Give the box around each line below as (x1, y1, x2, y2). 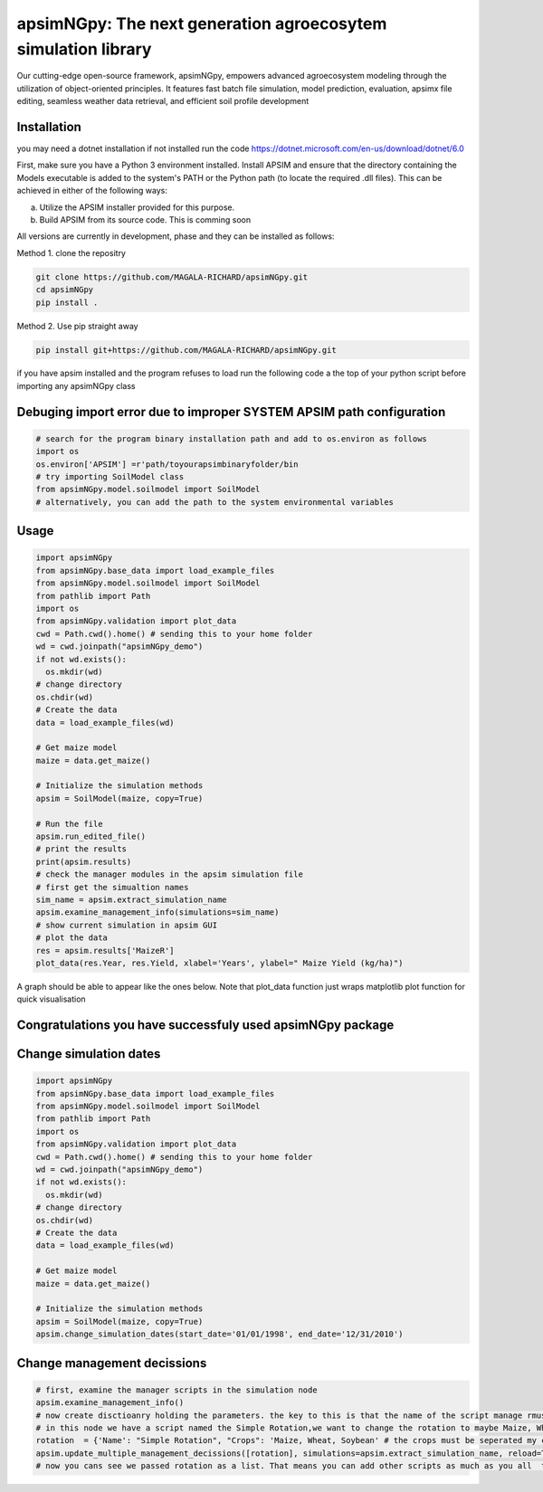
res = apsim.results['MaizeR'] (35, 946, 176, 955)
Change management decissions (16, 1355, 207, 1371)
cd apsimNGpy (35, 285, 94, 295)
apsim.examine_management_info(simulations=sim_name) (35, 908, 280, 917)
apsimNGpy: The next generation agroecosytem (16, 14, 387, 33)
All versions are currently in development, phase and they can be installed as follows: (16, 231, 335, 242)
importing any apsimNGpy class (16, 380, 136, 391)
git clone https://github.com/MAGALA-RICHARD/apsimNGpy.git (35, 271, 309, 282)
